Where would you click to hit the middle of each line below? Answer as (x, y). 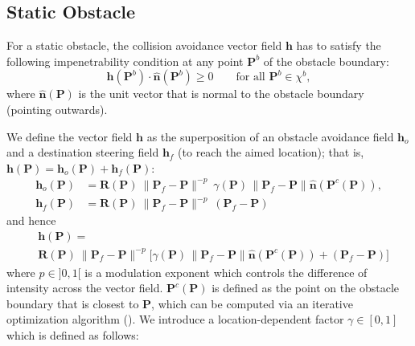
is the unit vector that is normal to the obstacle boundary (221, 94)
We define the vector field (70, 136)
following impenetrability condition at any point (125, 61)
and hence (31, 220)
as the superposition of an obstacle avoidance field (270, 136)
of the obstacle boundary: (326, 61)
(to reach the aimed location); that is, (271, 152)
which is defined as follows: (73, 334)
